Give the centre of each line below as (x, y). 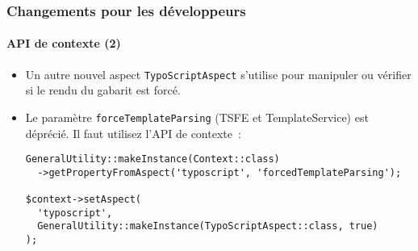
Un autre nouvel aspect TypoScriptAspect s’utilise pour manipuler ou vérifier (218, 74)
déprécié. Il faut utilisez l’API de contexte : (133, 133)
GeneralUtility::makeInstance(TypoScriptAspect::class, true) (208, 226)
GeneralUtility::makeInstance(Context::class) (153, 159)
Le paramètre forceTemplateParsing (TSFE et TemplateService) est (197, 117)
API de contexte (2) (64, 43)
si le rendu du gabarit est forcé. (103, 90)
